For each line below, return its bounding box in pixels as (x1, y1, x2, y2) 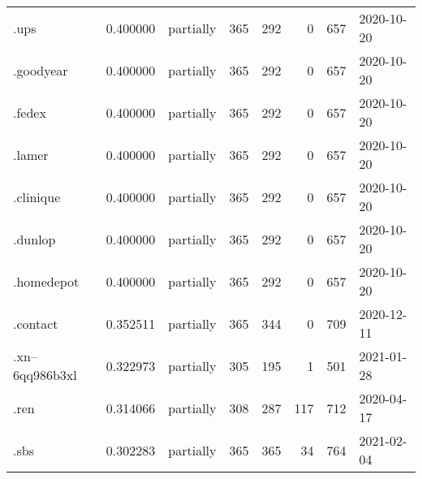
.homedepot (13, 271, 80, 291)
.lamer (13, 145, 49, 164)
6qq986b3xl (13, 365, 77, 384)
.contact (13, 313, 58, 333)
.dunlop (13, 229, 56, 248)
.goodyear (13, 60, 68, 80)
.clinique (13, 187, 61, 206)
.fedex (13, 102, 46, 122)
